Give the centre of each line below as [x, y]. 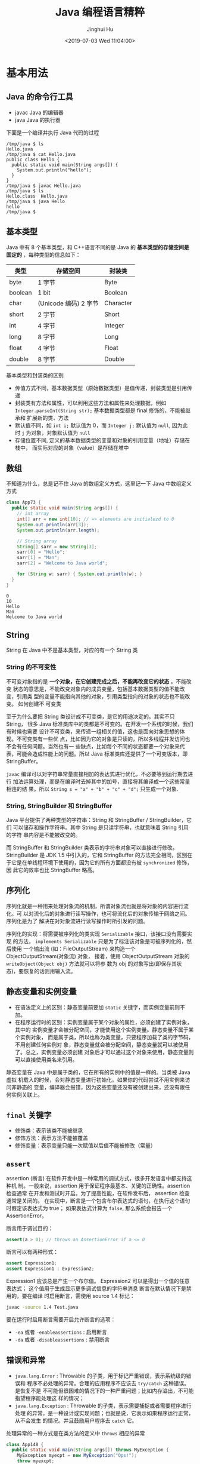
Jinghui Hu [100, 29]
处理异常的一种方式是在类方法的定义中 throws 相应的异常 [76, 1433]
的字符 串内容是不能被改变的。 [43, 835]
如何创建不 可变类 [39, 704]
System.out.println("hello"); [54, 170]
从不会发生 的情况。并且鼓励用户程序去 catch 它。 [76, 1420]
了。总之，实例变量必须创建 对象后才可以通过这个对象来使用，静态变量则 [104, 1052]
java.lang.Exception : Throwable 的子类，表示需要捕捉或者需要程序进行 [103, 1405]
